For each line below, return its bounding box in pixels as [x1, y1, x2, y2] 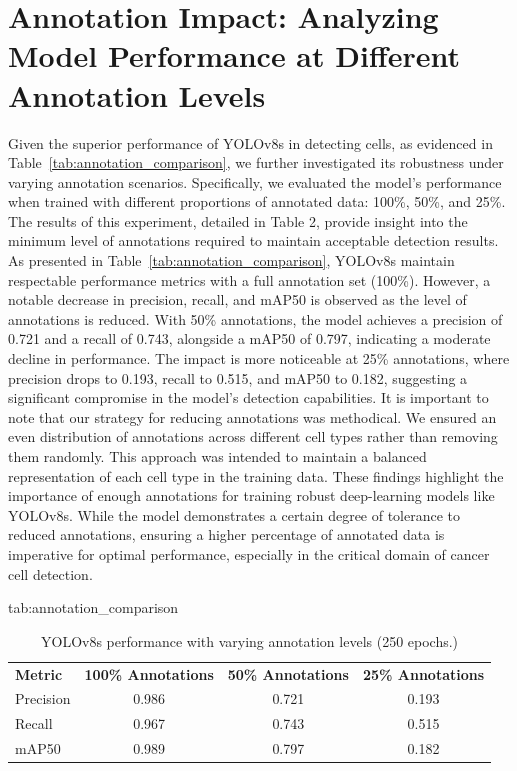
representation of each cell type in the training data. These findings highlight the [8, 465, 504, 486]
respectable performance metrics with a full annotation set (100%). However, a [8, 269, 491, 290]
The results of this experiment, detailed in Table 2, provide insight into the [8, 210, 468, 231]
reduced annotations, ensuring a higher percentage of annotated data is [8, 524, 445, 545]
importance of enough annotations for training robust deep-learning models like [8, 485, 495, 506]
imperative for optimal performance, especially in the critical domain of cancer [8, 543, 490, 564]
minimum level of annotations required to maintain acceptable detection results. [8, 230, 499, 251]
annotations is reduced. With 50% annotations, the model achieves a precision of [8, 308, 503, 329]
